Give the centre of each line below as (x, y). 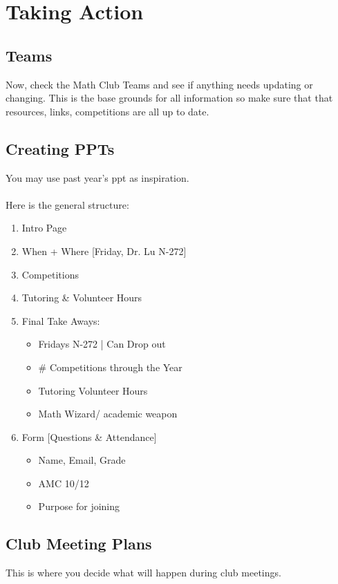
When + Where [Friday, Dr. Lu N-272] (104, 251)
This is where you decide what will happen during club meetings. (143, 573)
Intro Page (44, 228)
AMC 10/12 (64, 483)
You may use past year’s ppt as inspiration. (97, 177)
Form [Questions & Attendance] (89, 436)
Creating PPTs (60, 148)
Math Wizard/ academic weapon (108, 414)
